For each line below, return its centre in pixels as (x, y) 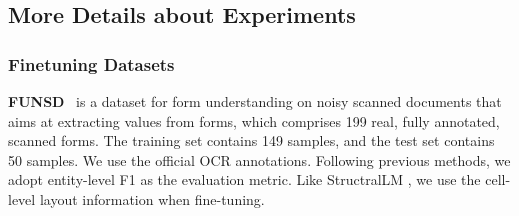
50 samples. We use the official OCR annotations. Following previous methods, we (259, 159)
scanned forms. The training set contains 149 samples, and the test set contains (251, 140)
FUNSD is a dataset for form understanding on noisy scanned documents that (255, 101)
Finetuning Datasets (91, 63)
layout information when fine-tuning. (152, 198)
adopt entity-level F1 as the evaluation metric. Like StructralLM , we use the (244, 179)
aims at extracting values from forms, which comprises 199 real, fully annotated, (254, 120)
